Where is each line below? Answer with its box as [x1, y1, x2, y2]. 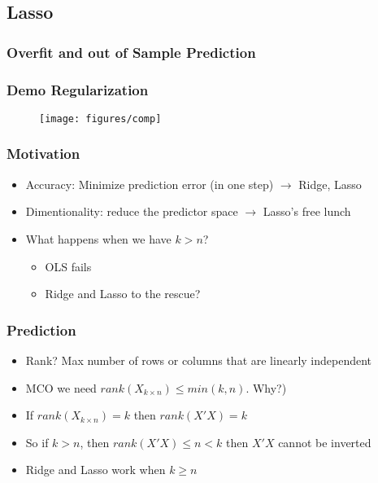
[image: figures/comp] [39, 112, 162, 125]
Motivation [7, 143, 80, 164]
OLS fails [45, 257, 92, 274]
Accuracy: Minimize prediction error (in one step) [25, 175, 274, 192]
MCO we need [25, 379, 97, 396]
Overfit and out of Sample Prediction [7, 42, 256, 62]
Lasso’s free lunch [263, 203, 351, 220]
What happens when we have [25, 230, 172, 247]
